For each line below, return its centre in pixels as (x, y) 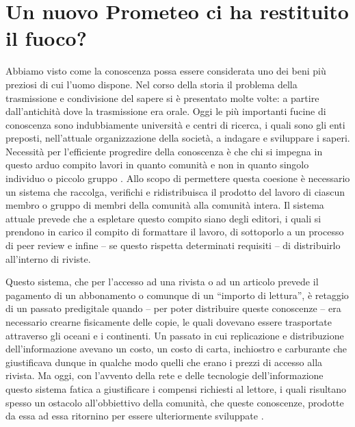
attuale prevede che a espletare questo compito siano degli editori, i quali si (163, 218)
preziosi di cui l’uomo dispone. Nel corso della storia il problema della (152, 84)
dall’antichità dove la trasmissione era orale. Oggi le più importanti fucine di (166, 111)
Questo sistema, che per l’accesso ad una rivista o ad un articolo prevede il (162, 282)
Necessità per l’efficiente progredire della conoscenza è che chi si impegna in (164, 151)
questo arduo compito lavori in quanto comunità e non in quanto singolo (157, 165)
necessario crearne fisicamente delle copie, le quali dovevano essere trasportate (169, 322)
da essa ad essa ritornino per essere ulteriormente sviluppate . (135, 416)
